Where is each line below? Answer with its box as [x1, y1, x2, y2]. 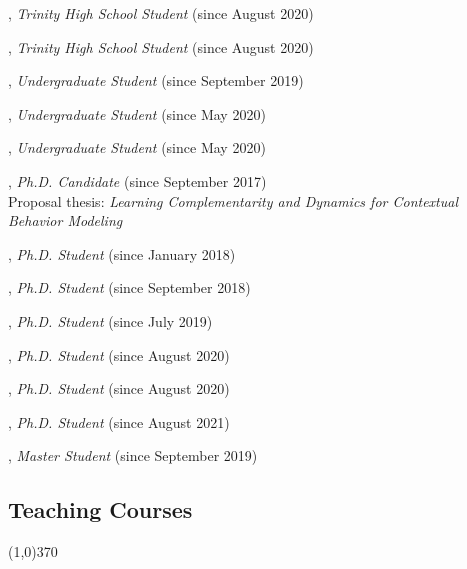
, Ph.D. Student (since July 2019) [8, 310, 213, 331]
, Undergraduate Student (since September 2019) [8, 70, 304, 91]
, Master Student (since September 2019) [8, 445, 258, 466]
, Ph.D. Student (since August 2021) [8, 411, 230, 432]
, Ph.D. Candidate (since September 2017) [8, 170, 267, 191]
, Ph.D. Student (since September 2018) [8, 277, 251, 298]
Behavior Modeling [8, 210, 123, 231]
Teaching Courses [8, 494, 193, 525]
